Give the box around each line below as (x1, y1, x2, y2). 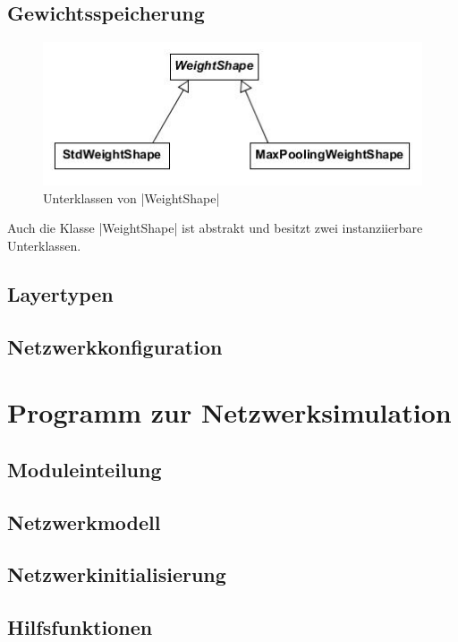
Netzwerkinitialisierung (7, 561, 226, 588)
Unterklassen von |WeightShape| (43, 188, 220, 207)
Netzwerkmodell (7, 508, 161, 535)
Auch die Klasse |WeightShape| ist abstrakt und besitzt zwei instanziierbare (7, 218, 423, 237)
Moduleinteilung (7, 455, 162, 483)
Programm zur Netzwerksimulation (7, 394, 452, 431)
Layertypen (7, 279, 114, 307)
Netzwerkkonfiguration (7, 332, 223, 360)
